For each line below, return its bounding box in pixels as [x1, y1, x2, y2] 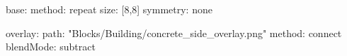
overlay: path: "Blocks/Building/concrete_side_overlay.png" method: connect [6, 25, 342, 40]
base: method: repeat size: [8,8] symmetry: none [6, 2, 212, 16]
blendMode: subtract [6, 39, 96, 54]
